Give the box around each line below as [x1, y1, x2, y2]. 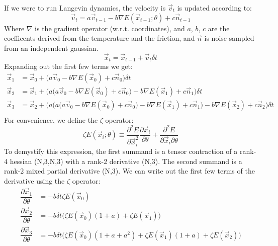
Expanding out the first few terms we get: [4, 61, 133, 71]
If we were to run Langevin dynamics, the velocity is [4, 3, 166, 13]
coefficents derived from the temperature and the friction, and [4, 33, 195, 43]
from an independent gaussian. [4, 42, 99, 53]
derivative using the [4, 175, 65, 186]
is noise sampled [204, 33, 254, 43]
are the [208, 23, 230, 33]
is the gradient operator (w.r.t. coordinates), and [35, 23, 185, 33]
